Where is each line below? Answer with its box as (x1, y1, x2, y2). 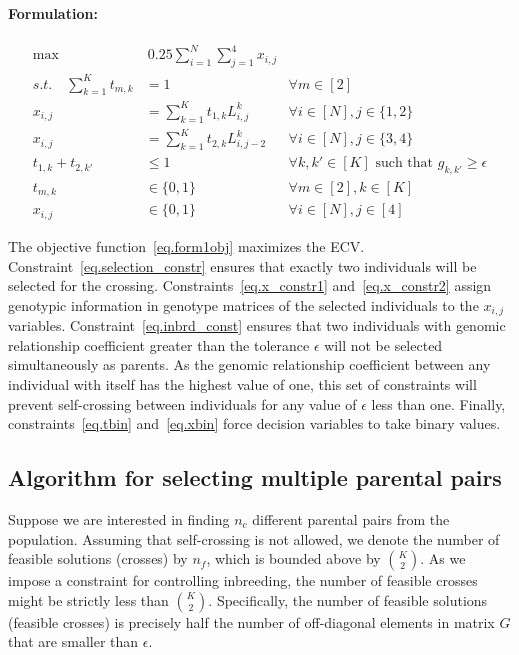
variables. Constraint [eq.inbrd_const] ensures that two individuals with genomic (8, 315, 506, 336)
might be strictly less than (8, 589, 169, 610)
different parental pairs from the (252, 508, 450, 529)
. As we (420, 548, 466, 569)
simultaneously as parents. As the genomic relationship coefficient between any (8, 354, 491, 375)
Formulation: (8, 2, 98, 23)
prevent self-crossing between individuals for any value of (8, 393, 357, 414)
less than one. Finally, (371, 393, 506, 414)
